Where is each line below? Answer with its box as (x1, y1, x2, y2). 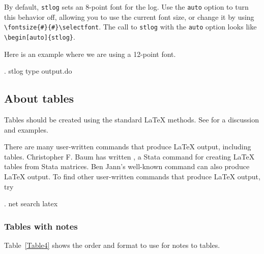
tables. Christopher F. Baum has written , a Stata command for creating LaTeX (4, 151, 255, 162)
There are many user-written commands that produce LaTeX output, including (4, 141, 251, 152)
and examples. (4, 124, 48, 135)
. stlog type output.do (4, 66, 72, 76)
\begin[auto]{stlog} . (4, 31, 75, 42)
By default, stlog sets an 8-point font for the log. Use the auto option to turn (4, 2, 249, 12)
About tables (4, 90, 74, 106)
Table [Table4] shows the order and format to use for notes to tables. (4, 239, 220, 250)
